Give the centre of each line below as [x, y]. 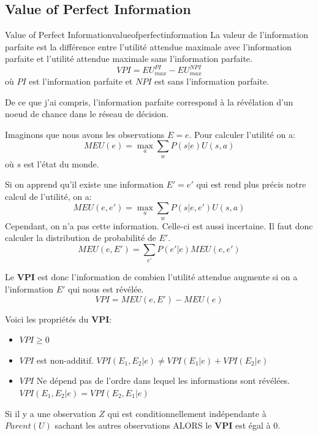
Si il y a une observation [51, 413]
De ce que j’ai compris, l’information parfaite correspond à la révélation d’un [149, 101]
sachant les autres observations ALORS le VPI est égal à [163, 425]
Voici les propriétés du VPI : [59, 319]
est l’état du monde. [61, 163]
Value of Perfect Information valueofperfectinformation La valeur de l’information [157, 35]
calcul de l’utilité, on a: [48, 196]
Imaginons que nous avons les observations [85, 134]
